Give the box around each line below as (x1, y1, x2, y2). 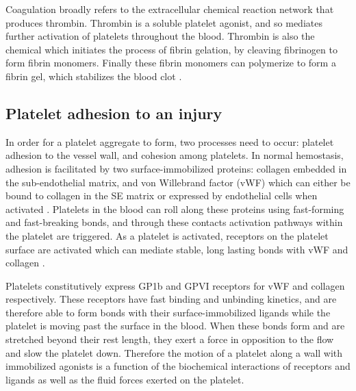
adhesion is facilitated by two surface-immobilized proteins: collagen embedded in (5, 161, 347, 175)
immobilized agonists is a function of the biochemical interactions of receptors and (5, 359, 351, 373)
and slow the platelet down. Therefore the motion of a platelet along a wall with (5, 345, 343, 360)
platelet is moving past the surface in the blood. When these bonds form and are (5, 318, 345, 333)
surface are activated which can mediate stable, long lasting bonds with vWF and (5, 242, 348, 256)
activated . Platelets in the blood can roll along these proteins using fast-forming (5, 201, 344, 216)
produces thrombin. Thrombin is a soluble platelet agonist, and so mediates (5, 15, 322, 29)
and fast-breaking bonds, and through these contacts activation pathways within (5, 215, 343, 229)
